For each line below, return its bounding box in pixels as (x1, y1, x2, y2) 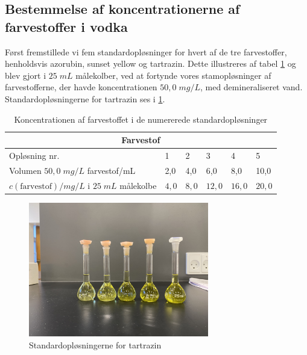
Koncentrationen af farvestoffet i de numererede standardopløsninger (14, 113, 268, 125)
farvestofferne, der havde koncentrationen (5, 81, 157, 93)
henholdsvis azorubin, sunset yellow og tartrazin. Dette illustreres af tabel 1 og (5, 57, 296, 70)
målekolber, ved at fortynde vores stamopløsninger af (75, 69, 271, 81)
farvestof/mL (87, 164, 136, 176)
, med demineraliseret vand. (200, 81, 303, 93)
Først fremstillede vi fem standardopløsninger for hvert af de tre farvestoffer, (5, 45, 287, 58)
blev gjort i (5, 69, 46, 81)
